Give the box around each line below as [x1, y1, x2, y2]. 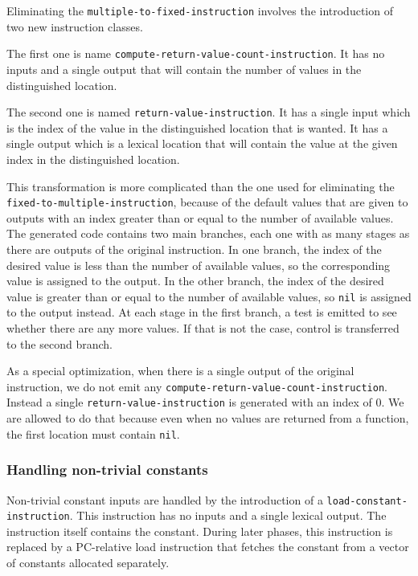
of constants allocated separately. [6, 554, 170, 571]
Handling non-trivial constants [6, 460, 208, 480]
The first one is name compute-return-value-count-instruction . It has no [6, 45, 385, 62]
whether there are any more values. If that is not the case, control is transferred [6, 320, 400, 336]
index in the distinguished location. [6, 150, 180, 167]
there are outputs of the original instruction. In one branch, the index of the [6, 240, 382, 257]
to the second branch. [6, 335, 113, 352]
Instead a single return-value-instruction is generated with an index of [6, 394, 372, 411]
